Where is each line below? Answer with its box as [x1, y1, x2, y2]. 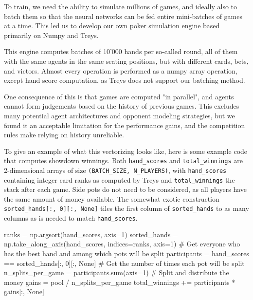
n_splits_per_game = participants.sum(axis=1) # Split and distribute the [4, 267, 229, 278]
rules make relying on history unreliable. [4, 130, 124, 140]
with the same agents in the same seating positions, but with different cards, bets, [4, 56, 249, 66]
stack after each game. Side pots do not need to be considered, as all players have [4, 184, 247, 194]
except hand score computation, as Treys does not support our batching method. [4, 75, 245, 85]
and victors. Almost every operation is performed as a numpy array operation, [4, 65, 237, 75]
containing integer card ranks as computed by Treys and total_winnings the [4, 174, 235, 185]
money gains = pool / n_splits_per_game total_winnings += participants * [4, 277, 235, 287]
